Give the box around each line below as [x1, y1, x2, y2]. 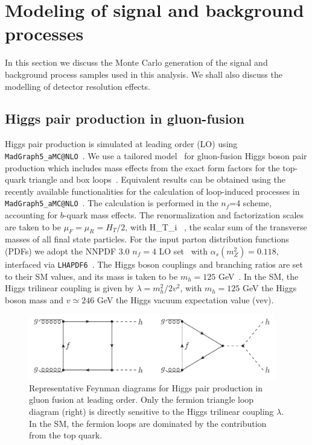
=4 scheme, [229, 197, 272, 209]
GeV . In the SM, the [218, 270, 299, 282]
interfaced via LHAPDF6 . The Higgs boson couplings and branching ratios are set [5, 257, 304, 270]
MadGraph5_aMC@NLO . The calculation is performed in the [5, 197, 218, 209]
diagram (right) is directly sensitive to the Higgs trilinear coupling [29, 405, 274, 417]
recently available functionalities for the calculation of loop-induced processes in [5, 185, 300, 197]
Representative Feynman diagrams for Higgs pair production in [29, 381, 263, 394]
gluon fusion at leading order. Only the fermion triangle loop [29, 393, 254, 406]
